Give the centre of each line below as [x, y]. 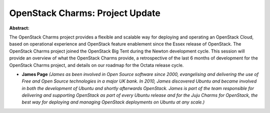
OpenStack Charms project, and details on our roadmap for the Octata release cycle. [96, 65]
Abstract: [19, 28]
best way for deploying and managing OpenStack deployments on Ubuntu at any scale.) [113, 102]
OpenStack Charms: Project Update [85, 13]
